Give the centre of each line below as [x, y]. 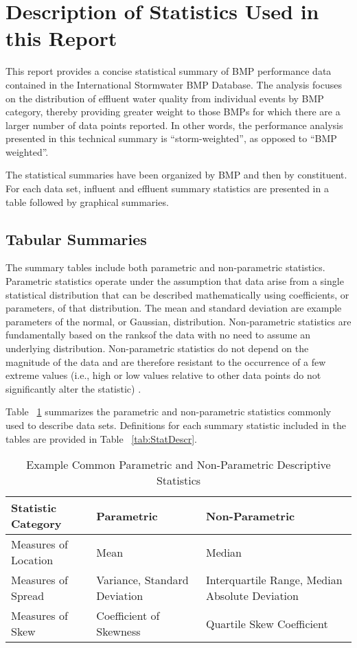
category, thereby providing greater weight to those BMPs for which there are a [173, 112]
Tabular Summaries [76, 239]
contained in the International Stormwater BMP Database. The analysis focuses [174, 84]
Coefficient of [128, 616]
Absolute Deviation [252, 596]
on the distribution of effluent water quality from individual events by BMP [165, 98]
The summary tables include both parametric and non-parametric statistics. [165, 267]
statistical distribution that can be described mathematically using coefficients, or [177, 294]
